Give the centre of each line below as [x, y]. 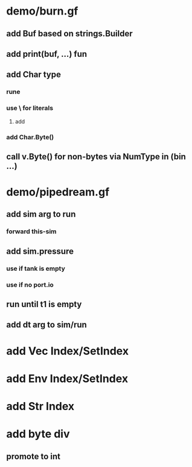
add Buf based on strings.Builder [69, 34]
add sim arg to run [41, 214]
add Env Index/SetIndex [67, 378]
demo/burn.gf [42, 11]
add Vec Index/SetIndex [67, 351]
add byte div [38, 434]
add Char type [34, 75]
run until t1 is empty [44, 304]
